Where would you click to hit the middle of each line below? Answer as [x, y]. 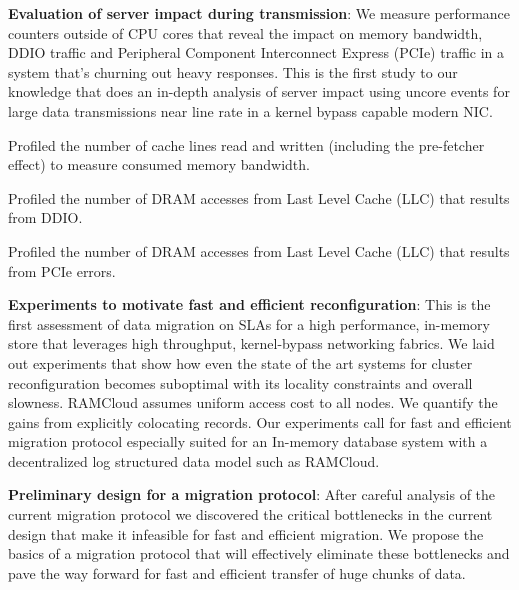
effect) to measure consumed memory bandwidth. [159, 164]
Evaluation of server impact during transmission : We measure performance [259, 13]
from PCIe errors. [62, 270]
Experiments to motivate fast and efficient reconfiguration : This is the [249, 304]
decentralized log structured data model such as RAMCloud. [194, 460]
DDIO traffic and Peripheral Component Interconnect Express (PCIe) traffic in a [256, 52]
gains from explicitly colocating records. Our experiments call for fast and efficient [260, 421]
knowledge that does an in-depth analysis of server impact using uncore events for [259, 91]
